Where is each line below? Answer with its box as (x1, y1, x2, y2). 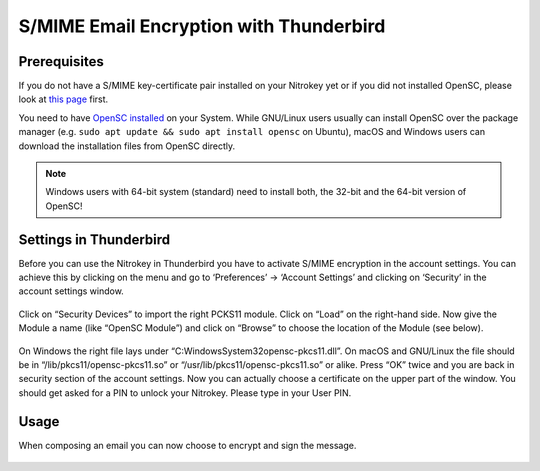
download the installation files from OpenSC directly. (18, 140, 236, 152)
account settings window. (18, 285, 124, 297)
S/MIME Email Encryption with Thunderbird (18, 15, 386, 37)
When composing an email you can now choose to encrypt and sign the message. (18, 439, 357, 451)
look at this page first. (18, 93, 109, 105)
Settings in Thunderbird (18, 231, 170, 248)
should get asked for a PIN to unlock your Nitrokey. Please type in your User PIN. (18, 386, 352, 399)
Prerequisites (18, 53, 104, 70)
